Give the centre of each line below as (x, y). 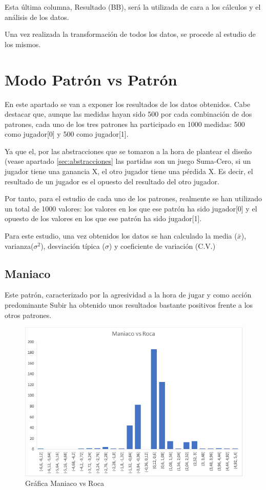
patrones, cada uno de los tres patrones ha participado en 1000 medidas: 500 (125, 124)
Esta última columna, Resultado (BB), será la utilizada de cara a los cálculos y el (133, 7)
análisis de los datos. (37, 17)
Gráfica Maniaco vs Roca (65, 483)
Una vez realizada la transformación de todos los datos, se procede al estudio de (130, 34)
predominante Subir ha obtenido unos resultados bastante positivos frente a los (129, 305)
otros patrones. (28, 315)
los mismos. (23, 44)
